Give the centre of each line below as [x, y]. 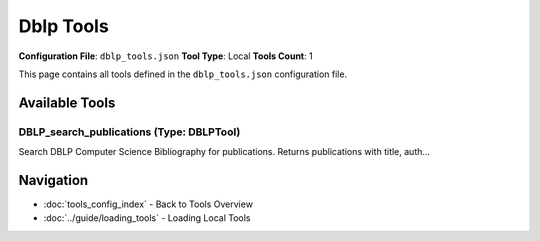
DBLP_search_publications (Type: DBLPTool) [129, 132]
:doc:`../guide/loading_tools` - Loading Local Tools [147, 218]
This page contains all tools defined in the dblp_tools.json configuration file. [183, 74]
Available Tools [67, 102]
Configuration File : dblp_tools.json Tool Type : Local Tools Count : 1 [166, 56]
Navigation [53, 180]
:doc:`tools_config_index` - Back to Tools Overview [148, 204]
